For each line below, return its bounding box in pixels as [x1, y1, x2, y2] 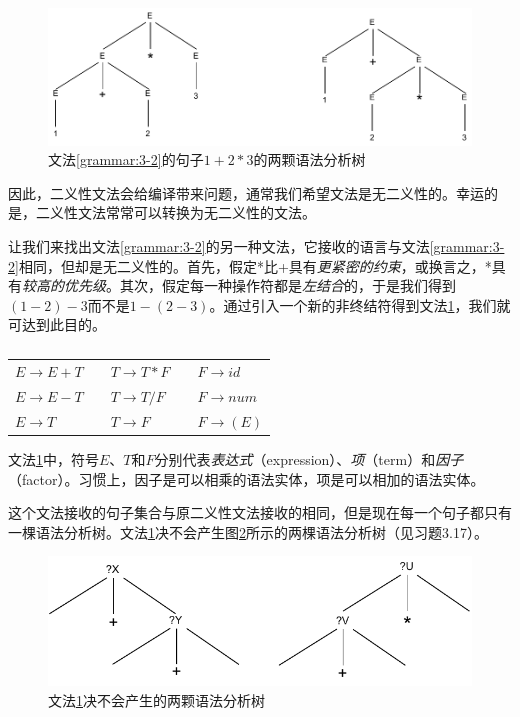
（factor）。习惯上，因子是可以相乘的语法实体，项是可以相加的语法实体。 [8, 468, 485, 489]
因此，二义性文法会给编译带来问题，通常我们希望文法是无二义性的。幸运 [8, 182, 484, 203]
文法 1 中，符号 [8, 448, 99, 469]
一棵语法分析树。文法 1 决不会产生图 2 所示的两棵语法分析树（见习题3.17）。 [8, 521, 488, 542]
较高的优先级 [22, 275, 106, 296]
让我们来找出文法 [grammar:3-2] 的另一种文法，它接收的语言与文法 [8, 235, 430, 256]
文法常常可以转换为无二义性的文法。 [77, 202, 316, 223]
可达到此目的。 [8, 314, 106, 335]
